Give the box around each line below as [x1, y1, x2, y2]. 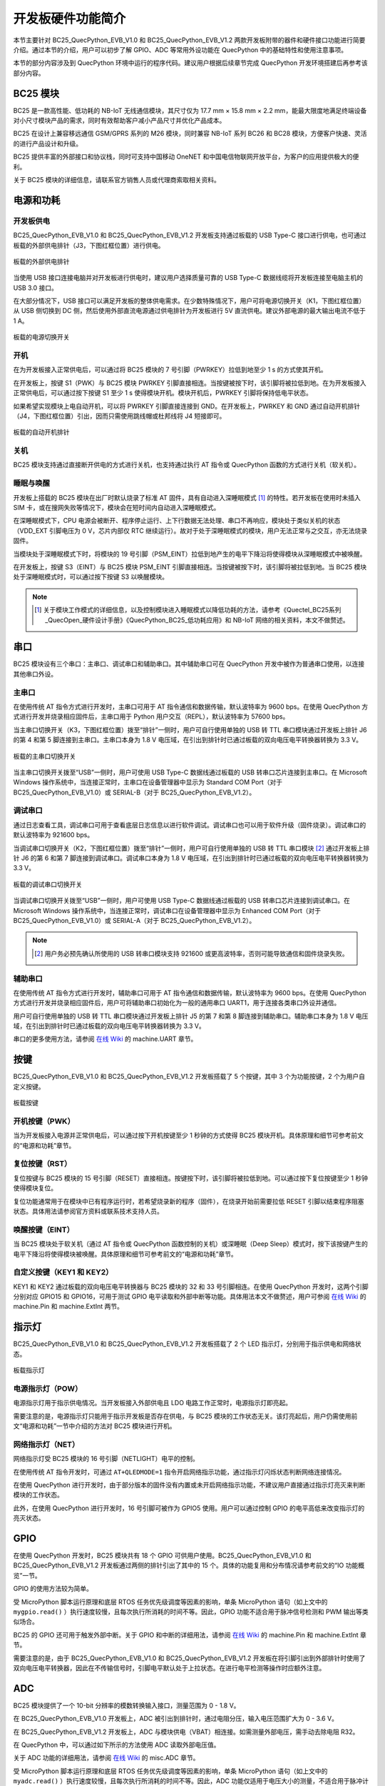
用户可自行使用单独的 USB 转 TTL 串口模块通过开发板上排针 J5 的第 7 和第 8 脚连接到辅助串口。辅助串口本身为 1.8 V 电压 [13, 1012, 369, 1020]
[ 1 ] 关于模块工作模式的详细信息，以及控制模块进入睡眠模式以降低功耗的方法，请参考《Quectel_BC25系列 [34, 606, 342, 614]
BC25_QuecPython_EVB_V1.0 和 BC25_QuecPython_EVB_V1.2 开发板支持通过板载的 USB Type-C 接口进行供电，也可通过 [13, 231, 366, 239]
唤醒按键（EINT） [13, 1224, 75, 1234]
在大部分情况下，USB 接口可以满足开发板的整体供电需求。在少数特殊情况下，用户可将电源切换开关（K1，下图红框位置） [13, 296, 366, 305]
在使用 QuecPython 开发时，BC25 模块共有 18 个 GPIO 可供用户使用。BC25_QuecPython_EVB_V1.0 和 [13, 1551, 312, 1560]
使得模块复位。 [13, 1184, 57, 1192]
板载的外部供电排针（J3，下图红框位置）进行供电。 [13, 241, 165, 249]
